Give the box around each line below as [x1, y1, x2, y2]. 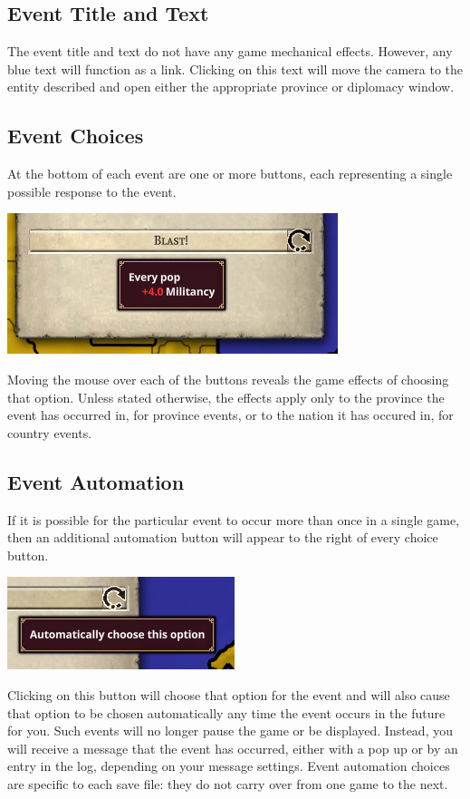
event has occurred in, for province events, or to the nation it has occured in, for [7, 405, 454, 424]
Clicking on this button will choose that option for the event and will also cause [7, 685, 450, 704]
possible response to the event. [7, 181, 177, 200]
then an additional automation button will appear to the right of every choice [7, 528, 438, 547]
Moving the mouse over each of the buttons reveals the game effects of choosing [7, 369, 449, 388]
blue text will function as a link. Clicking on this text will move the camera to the [7, 59, 464, 78]
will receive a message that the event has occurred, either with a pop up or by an [7, 738, 458, 757]
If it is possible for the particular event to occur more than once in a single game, [7, 510, 460, 529]
